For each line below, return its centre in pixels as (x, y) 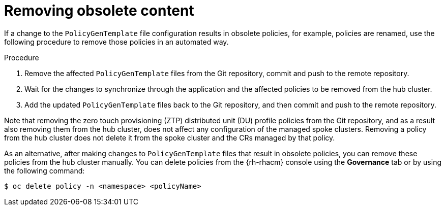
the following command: (44, 170)
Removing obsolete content (99, 11)
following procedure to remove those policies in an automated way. (116, 42)
